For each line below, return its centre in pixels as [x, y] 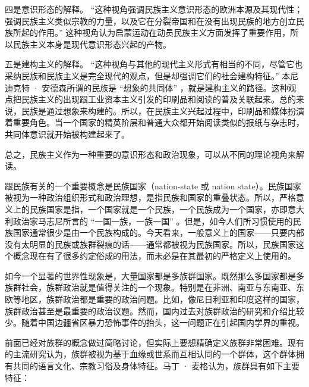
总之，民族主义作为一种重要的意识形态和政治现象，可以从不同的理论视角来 [150, 154]
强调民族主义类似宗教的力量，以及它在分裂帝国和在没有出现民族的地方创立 [150, 21]
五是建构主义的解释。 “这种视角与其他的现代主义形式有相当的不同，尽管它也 [154, 64]
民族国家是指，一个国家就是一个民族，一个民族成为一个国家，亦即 [158, 209]
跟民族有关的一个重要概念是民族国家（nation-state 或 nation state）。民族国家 [153, 185]
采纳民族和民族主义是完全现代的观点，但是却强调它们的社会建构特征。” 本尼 [152, 75]
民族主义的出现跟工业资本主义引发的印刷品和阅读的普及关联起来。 [150, 99]
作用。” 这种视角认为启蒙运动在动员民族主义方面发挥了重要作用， [164, 32]
